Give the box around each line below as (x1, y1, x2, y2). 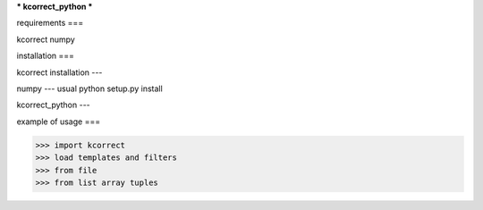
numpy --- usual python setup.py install (16, 83, 163, 94)
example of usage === (16, 116, 101, 127)
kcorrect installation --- (16, 67, 103, 78)
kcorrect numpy (16, 34, 75, 45)
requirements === (16, 18, 84, 29)
